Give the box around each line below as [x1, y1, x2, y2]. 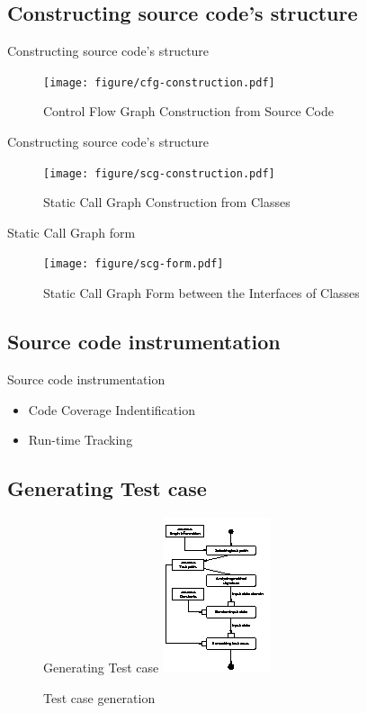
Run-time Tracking [28, 430, 133, 449]
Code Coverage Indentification [28, 400, 195, 419]
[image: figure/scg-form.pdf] [43, 257, 224, 271]
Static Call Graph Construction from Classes [43, 193, 291, 212]
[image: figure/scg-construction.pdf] [43, 167, 275, 180]
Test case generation [43, 688, 156, 707]
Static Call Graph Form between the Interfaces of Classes [43, 284, 360, 302]
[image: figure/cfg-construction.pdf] [43, 76, 275, 89]
